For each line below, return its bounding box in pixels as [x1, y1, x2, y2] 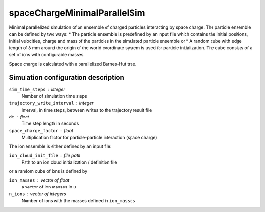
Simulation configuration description [9, 73, 125, 82]
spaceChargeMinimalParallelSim [9, 7, 145, 18]
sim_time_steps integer [9, 86, 66, 93]
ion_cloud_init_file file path [9, 152, 81, 158]
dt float [9, 114, 29, 119]
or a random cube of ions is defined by [9, 168, 88, 174]
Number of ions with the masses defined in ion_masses [21, 198, 136, 204]
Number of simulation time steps [21, 93, 87, 99]
